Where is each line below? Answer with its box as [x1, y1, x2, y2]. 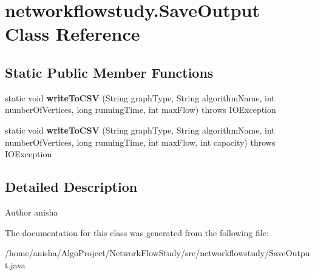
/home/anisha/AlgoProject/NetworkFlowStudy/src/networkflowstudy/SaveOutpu [5, 246, 310, 259]
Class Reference [5, 21, 140, 46]
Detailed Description [5, 177, 138, 196]
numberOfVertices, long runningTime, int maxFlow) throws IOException [5, 103, 276, 116]
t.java [5, 258, 25, 271]
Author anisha [5, 205, 58, 218]
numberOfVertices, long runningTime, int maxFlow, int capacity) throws [5, 135, 276, 148]
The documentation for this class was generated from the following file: [5, 226, 269, 239]
